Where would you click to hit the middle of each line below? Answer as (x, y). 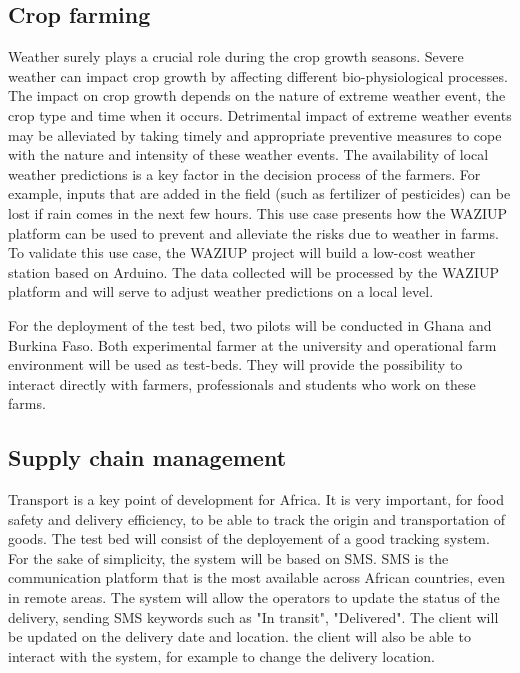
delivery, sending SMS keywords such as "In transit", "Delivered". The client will (253, 616)
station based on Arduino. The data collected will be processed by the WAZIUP (253, 271)
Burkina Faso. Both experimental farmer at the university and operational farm (252, 344)
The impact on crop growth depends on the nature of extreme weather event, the (257, 95)
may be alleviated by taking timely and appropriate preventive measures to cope (255, 134)
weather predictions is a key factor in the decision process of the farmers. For (244, 173)
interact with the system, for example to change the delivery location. (221, 655)
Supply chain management (147, 457)
